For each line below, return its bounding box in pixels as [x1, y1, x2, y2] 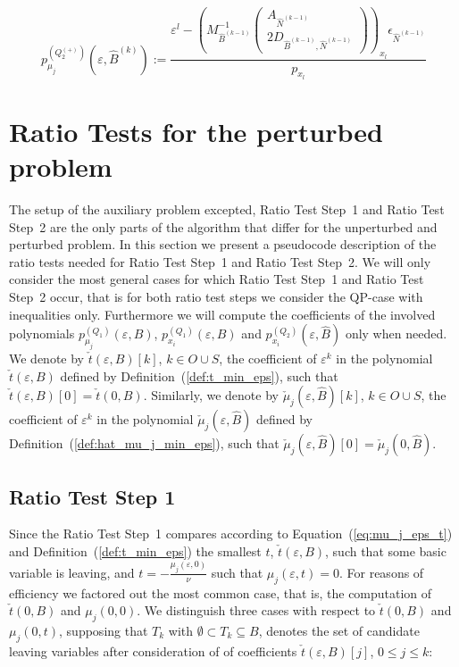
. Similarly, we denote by [143, 386, 279, 404]
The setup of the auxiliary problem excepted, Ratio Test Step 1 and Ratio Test [9, 200, 445, 219]
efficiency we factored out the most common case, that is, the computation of [9, 583, 432, 602]
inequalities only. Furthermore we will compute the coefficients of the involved [9, 304, 436, 323]
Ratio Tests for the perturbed [9, 113, 383, 149]
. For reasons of [338, 563, 424, 581]
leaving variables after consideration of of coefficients [9, 641, 297, 660]
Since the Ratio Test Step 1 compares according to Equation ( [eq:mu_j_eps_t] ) [9, 524, 453, 543]
